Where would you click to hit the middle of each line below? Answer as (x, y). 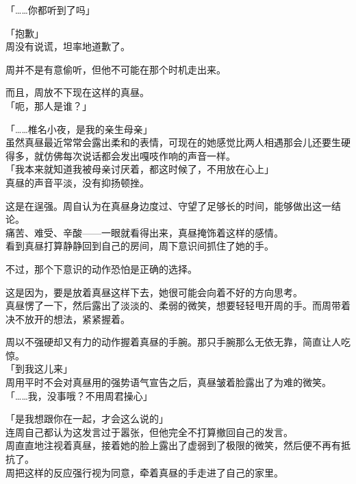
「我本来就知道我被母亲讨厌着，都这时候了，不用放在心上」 (140, 169)
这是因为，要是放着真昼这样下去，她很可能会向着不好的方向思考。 (154, 292)
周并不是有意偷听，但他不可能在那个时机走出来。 (116, 69)
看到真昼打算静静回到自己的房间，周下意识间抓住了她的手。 (140, 246)
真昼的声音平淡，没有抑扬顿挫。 (77, 182)
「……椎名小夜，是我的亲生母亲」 (79, 129)
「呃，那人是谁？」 (49, 105)
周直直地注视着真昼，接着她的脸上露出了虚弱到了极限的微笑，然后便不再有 (173, 445)
